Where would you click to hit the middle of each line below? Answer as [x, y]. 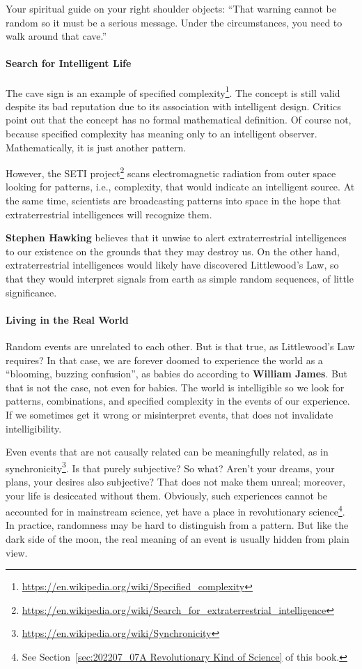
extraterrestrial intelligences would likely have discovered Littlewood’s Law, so [172, 265]
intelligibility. [34, 428]
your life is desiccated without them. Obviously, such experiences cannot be [167, 495]
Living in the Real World [67, 319]
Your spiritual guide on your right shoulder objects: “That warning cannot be [171, 8]
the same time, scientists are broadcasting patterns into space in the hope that [173, 201]
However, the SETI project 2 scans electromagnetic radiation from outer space [171, 172]
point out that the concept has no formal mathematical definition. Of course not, [179, 120]
